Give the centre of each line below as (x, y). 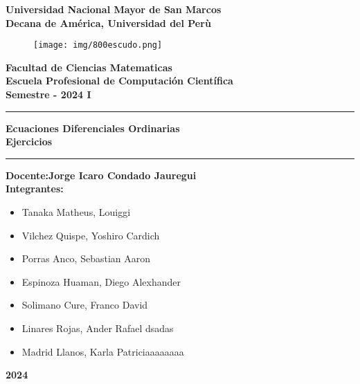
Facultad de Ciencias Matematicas (89, 67)
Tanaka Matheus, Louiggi (76, 212)
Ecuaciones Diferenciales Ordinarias (93, 128)
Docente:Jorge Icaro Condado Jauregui (101, 175)
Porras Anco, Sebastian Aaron (86, 258)
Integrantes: (35, 189)
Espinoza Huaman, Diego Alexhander (101, 281)
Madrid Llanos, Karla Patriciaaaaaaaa (103, 351)
